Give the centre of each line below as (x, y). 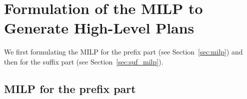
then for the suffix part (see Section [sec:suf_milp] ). (84, 61)
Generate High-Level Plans (99, 28)
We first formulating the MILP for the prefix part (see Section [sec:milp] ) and (123, 52)
